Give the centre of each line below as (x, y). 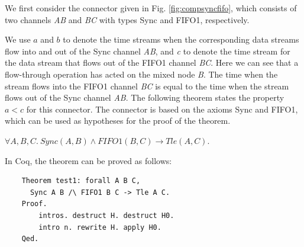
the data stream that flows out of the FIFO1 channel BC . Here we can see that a (152, 62)
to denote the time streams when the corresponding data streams (181, 39)
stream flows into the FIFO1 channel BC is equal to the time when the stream (147, 86)
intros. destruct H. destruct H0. (106, 215)
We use (18, 39)
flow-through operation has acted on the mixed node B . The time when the (141, 74)
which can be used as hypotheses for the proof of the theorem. (118, 121)
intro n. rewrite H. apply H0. (100, 227)
